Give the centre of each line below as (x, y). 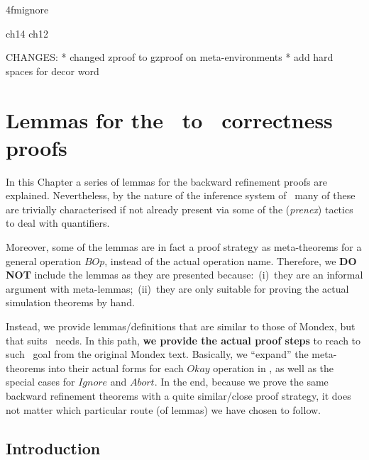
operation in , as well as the (274, 368)
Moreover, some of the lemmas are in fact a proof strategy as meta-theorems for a (184, 247)
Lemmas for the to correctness (169, 119)
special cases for (40, 382)
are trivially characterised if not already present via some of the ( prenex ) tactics (180, 209)
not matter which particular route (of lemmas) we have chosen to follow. (163, 409)
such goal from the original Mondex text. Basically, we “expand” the (157, 354)
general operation (44, 260)
